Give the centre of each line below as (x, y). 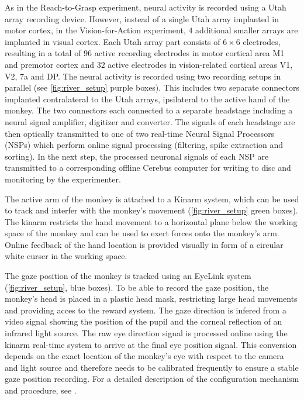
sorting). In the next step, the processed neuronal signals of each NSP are (137, 156)
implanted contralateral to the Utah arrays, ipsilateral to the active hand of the (147, 99)
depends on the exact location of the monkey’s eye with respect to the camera (144, 356)
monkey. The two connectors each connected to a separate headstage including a (149, 110)
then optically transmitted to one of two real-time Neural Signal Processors (140, 133)
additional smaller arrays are (247, 30)
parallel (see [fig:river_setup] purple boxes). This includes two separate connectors (152, 87)
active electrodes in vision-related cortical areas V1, (200, 64)
